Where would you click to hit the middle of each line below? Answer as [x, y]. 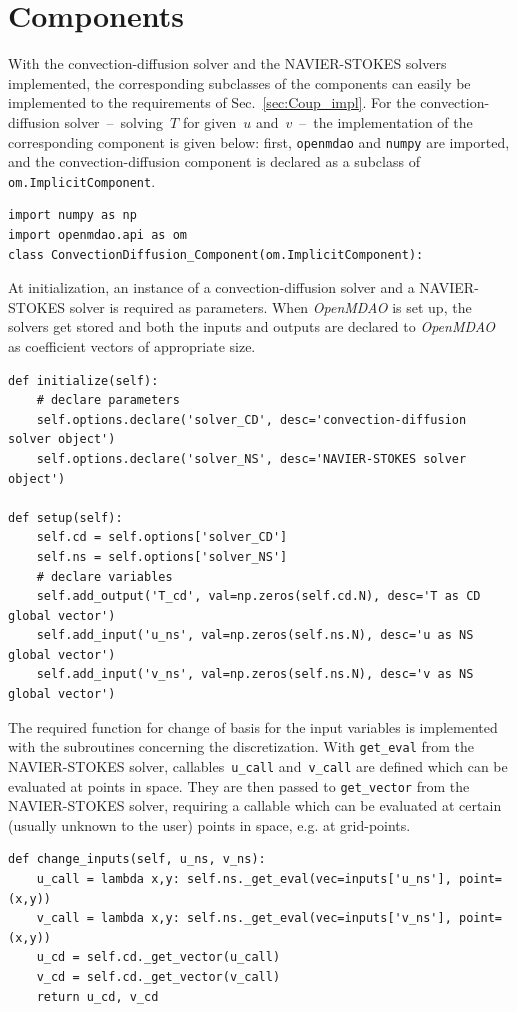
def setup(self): [65, 517]
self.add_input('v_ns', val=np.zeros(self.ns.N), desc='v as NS [255, 674]
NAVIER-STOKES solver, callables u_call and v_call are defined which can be [258, 765]
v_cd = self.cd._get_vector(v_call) [158, 976]
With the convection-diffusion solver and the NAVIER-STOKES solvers [227, 63]
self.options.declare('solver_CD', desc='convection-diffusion [251, 419]
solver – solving [114, 121]
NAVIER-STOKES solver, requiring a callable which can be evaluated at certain [255, 805]
